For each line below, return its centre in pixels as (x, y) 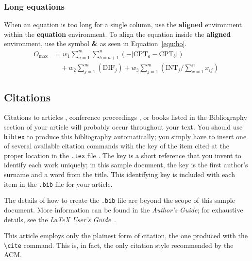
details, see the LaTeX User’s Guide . (60, 219)
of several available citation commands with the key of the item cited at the (117, 146)
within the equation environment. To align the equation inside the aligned (118, 34)
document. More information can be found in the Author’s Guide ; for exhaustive (124, 209)
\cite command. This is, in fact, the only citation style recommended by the (119, 245)
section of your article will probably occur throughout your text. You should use (123, 126)
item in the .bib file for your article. (58, 184)
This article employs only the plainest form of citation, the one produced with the (126, 236)
